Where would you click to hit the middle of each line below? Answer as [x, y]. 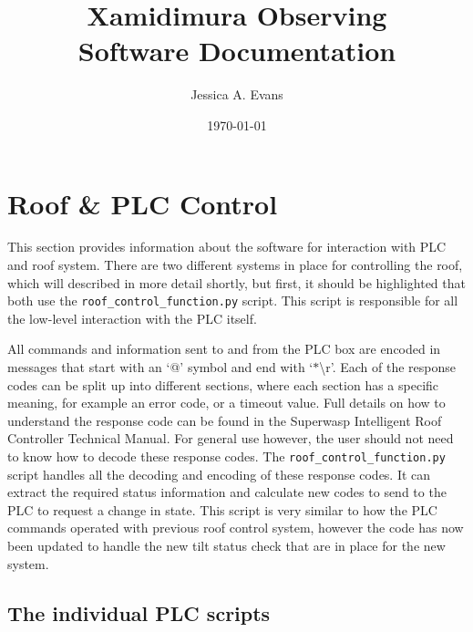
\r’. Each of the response [388, 367]
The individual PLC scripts [139, 612]
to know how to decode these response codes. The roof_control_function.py [226, 456]
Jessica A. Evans [237, 94]
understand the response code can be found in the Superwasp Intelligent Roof [225, 420]
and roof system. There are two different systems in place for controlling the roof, [235, 265]
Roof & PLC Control [143, 203]
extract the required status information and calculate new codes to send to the [227, 492]
